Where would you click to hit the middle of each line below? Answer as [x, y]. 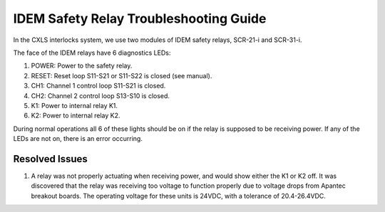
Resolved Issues [51, 159]
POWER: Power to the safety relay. [82, 66]
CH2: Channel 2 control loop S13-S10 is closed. [101, 95]
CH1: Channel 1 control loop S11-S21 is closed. [98, 86]
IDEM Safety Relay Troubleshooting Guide [140, 18]
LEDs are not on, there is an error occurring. [78, 139]
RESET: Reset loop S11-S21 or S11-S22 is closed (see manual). [122, 75]
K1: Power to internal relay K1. [74, 105]
